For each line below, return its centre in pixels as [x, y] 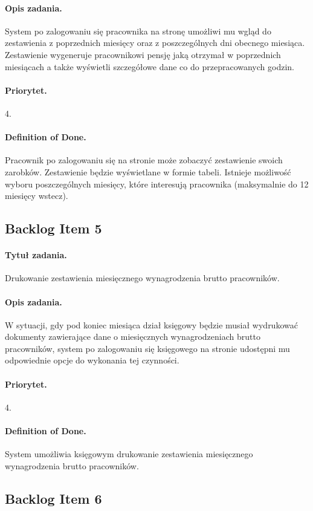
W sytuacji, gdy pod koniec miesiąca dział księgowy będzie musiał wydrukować [151, 324]
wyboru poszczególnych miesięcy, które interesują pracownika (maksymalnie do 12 [157, 184]
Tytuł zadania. [36, 255]
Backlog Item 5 [53, 228]
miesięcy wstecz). [37, 196]
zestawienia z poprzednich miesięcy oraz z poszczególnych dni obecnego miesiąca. [155, 43]
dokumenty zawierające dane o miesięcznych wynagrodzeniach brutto [133, 337]
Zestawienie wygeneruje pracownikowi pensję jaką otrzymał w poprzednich [143, 54]
